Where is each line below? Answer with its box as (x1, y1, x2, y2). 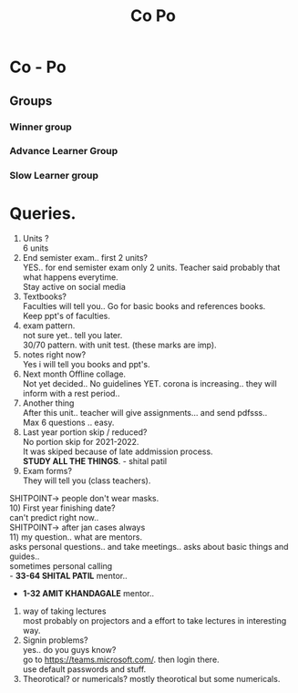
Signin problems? (22, 635, 88, 646)
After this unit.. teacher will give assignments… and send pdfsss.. (22, 408, 268, 419)
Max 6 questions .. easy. (22, 417, 115, 429)
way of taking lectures (22, 605, 107, 616)
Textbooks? (22, 291, 67, 302)
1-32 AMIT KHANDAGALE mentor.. (22, 588, 155, 599)
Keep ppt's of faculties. (22, 311, 111, 322)
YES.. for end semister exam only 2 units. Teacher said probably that (22, 262, 281, 274)
